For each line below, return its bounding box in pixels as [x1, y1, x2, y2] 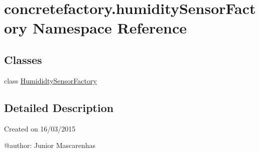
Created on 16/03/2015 [4, 123, 76, 133]
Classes [4, 51, 42, 67]
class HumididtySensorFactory [4, 75, 97, 85]
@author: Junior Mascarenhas [4, 140, 96, 150]
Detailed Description [4, 99, 114, 115]
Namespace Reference [33, 17, 187, 38]
